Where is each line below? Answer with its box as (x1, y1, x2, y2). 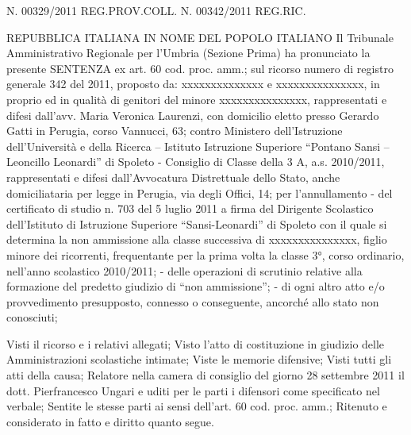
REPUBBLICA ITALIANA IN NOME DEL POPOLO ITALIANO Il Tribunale (6, 29, 394, 45)
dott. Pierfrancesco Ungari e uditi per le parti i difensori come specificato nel (6, 382, 380, 398)
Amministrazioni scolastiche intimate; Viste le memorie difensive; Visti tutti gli (6, 351, 392, 368)
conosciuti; (6, 309, 58, 325)
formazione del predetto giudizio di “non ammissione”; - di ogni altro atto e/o (6, 278, 385, 294)
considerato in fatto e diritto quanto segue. (6, 413, 214, 429)
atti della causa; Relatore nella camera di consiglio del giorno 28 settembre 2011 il (6, 367, 405, 383)
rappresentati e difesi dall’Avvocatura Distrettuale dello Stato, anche (6, 168, 340, 185)
